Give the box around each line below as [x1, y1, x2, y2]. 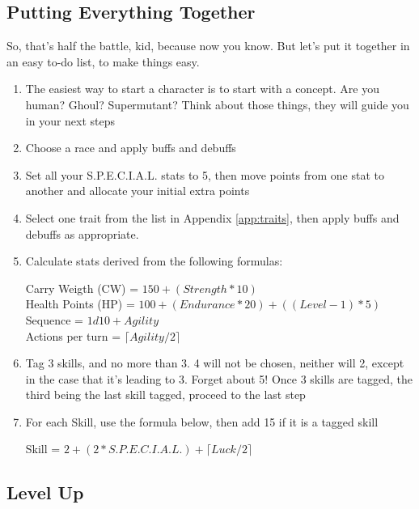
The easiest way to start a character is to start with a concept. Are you [25, 80, 380, 97]
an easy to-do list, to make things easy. [6, 53, 200, 70]
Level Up [6, 480, 84, 505]
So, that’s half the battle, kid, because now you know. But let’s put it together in [6, 37, 410, 54]
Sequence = [25, 311, 83, 328]
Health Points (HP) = [25, 295, 135, 312]
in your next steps [25, 112, 116, 129]
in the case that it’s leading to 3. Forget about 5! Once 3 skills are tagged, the [25, 370, 413, 387]
